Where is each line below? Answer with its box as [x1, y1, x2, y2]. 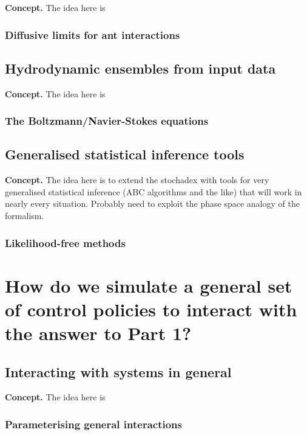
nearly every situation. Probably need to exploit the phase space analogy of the [5, 197, 300, 210]
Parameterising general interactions [5, 416, 182, 431]
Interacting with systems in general [5, 362, 232, 381]
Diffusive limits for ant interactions [5, 27, 180, 42]
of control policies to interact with [5, 296, 297, 321]
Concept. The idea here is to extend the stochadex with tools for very [5, 173, 269, 186]
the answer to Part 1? [5, 321, 192, 346]
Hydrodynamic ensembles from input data [5, 58, 276, 77]
